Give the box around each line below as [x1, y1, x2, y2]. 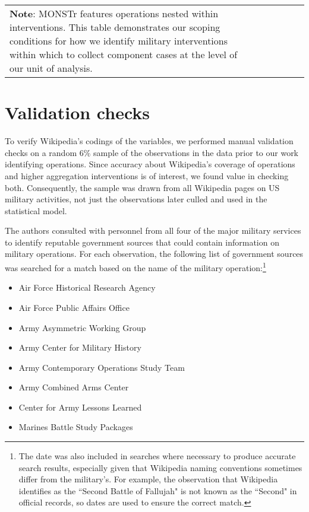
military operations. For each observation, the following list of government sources [5, 247, 304, 260]
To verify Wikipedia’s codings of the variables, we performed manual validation [5, 135, 294, 147]
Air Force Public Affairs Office [18, 301, 130, 313]
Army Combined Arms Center [18, 381, 129, 393]
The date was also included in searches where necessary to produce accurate [18, 450, 296, 462]
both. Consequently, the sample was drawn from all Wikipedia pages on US [5, 181, 280, 193]
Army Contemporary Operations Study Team [18, 361, 185, 373]
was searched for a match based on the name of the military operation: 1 [5, 260, 266, 274]
